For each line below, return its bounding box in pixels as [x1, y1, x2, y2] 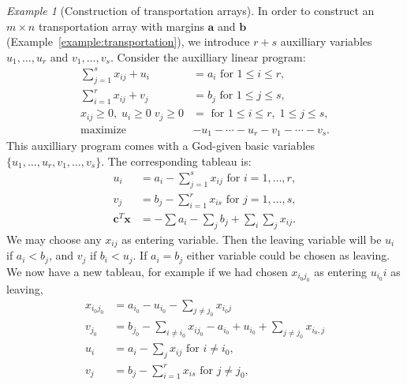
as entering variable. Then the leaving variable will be [121, 230, 382, 247]
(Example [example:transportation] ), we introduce [6, 33, 250, 50]
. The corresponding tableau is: [101, 152, 252, 169]
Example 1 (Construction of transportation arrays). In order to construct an [6, 2, 375, 18]
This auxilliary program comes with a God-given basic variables [6, 137, 316, 153]
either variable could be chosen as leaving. [186, 247, 390, 264]
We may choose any [6, 230, 102, 247]
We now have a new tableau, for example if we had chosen [6, 263, 288, 279]
